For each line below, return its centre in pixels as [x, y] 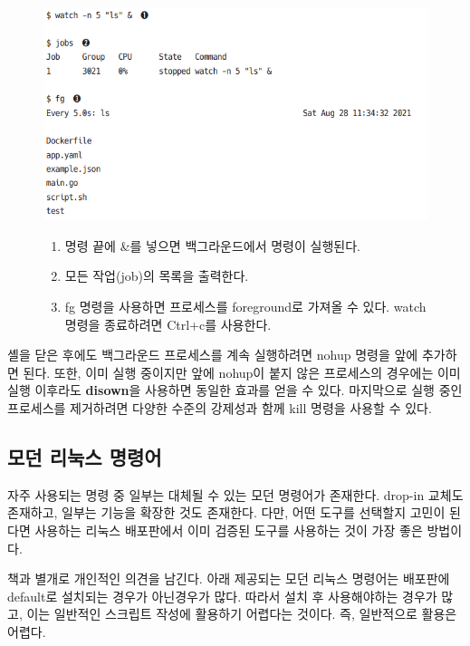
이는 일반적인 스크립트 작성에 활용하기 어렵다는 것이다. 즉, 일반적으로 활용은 [242, 614]
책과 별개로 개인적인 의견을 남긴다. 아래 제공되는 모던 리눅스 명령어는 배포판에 [229, 579]
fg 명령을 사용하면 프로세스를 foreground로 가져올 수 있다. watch [245, 306]
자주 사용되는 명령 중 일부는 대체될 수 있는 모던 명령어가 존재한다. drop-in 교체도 [235, 494]
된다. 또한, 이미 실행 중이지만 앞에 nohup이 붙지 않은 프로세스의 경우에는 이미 [242, 372]
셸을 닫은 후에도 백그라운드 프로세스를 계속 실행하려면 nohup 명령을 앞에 [213, 355]
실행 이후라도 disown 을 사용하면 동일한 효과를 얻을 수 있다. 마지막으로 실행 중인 [235, 390]
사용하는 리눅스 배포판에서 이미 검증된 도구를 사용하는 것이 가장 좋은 [229, 530]
